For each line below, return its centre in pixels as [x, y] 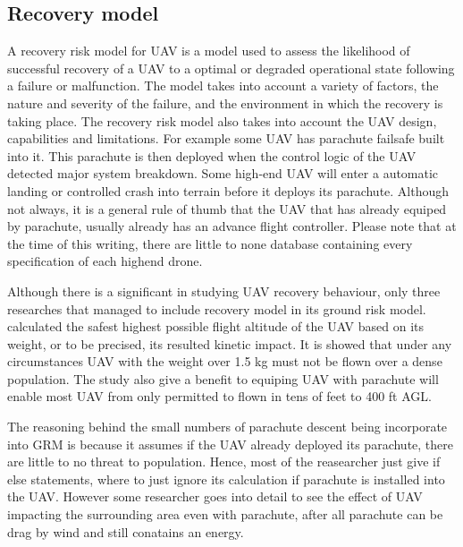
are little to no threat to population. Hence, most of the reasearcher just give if [224, 462]
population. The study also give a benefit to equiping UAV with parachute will [223, 378]
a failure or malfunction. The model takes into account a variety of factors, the [223, 85]
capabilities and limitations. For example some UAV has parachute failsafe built [226, 138]
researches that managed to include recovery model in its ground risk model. [217, 308]
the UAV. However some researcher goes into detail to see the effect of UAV [215, 496]
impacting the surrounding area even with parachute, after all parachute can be [225, 514]
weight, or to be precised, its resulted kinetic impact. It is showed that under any [230, 343]
